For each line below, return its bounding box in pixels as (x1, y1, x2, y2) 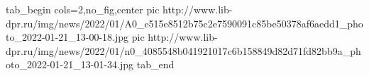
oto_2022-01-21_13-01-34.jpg (6, 57, 134, 72)
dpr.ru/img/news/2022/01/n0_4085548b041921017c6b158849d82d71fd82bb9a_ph (6, 43, 361, 58)
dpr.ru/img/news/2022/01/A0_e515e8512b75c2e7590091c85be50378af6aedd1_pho (6, 15, 363, 30)
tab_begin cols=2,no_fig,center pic (6, 2, 160, 16)
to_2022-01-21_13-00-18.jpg (6, 30, 129, 44)
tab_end (136, 57, 175, 72)
